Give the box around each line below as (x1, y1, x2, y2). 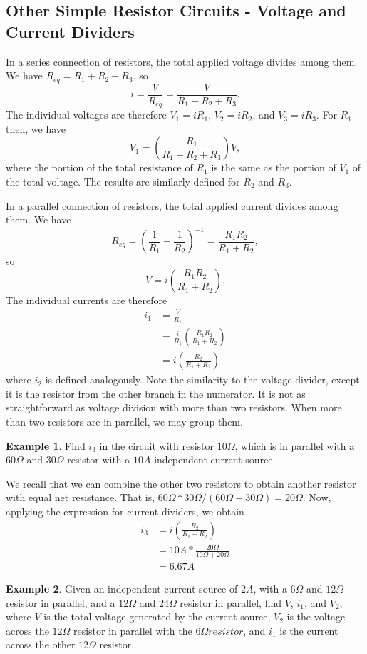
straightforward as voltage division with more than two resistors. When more (6, 400, 342, 415)
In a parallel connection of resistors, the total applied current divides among (6, 198, 338, 213)
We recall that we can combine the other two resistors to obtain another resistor (6, 476, 356, 491)
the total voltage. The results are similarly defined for (6, 173, 240, 188)
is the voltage (286, 609, 346, 624)
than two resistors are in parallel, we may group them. (6, 414, 243, 429)
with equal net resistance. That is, (6, 490, 155, 505)
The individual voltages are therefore (6, 107, 167, 122)
